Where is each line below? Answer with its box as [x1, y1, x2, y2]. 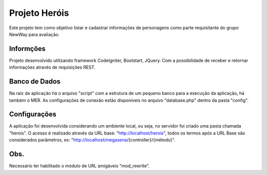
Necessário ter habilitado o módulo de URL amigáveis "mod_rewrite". [9, 163, 150, 169]
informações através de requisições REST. [9, 64, 96, 70]
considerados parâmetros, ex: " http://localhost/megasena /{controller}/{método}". [9, 137, 176, 143]
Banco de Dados [9, 77, 61, 86]
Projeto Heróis [9, 7, 69, 18]
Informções [9, 44, 46, 53]
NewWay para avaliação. [9, 31, 60, 37]
